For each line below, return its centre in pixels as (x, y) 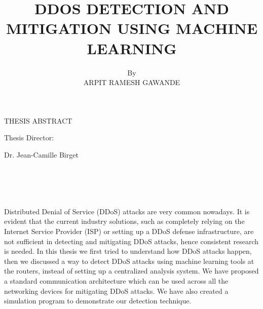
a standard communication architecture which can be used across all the (116, 281)
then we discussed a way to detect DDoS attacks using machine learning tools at (129, 261)
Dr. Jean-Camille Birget (41, 154)
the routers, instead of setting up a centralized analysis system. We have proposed (131, 271)
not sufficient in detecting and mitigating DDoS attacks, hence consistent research (131, 241)
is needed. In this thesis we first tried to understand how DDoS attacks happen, (128, 251)
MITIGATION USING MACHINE (132, 28)
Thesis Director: (29, 138)
